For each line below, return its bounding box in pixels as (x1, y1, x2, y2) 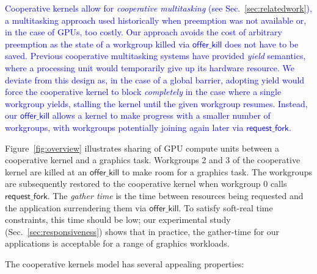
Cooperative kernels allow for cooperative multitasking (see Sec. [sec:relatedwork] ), (5, 2, 312, 14)
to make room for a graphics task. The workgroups (122, 165, 312, 178)
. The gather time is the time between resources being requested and (47, 189, 304, 202)
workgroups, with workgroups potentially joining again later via (5, 121, 244, 133)
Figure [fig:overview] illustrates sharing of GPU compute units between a (5, 141, 279, 154)
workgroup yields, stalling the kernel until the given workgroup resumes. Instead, (5, 97, 308, 110)
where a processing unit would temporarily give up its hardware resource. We (5, 61, 294, 74)
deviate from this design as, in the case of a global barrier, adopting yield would (5, 73, 305, 86)
